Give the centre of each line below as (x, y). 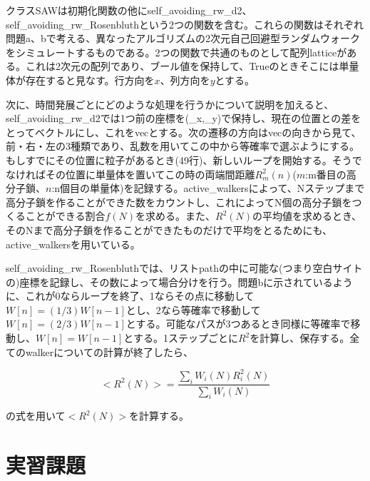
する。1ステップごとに (185, 338)
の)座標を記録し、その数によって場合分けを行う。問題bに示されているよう (179, 282)
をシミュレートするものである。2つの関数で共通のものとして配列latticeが (176, 52)
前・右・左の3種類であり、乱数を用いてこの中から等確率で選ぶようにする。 (183, 146)
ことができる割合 (65, 216)
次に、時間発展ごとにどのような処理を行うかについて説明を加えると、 (170, 104)
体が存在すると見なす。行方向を (80, 80)
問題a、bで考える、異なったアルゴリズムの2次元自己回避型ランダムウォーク (183, 38)
